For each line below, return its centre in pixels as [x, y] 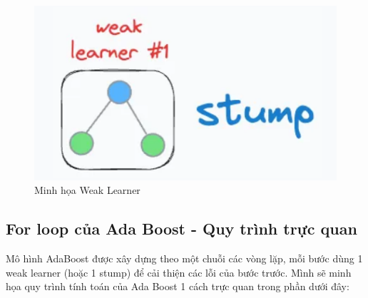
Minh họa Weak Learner [87, 190]
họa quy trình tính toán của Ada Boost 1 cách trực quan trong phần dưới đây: [178, 286]
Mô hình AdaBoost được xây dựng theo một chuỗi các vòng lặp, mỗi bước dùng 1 [184, 258]
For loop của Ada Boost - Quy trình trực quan [182, 228]
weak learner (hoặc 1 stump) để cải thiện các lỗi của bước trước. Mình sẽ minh [179, 272]
